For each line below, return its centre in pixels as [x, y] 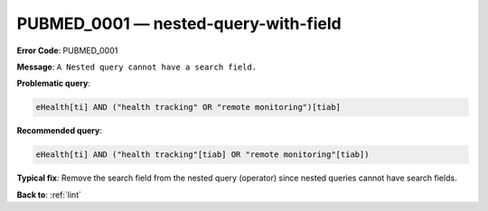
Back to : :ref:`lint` [49, 195]
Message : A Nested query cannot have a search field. [137, 67]
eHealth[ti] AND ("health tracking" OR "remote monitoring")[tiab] [188, 107]
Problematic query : [53, 83]
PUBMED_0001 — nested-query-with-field [179, 23]
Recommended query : [60, 131]
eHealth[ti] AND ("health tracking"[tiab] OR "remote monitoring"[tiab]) [202, 155]
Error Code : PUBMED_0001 [67, 50]
